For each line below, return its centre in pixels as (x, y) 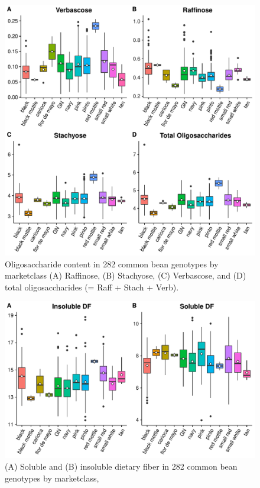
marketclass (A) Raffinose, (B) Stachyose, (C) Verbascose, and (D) (126, 275)
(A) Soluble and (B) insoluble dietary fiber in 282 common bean (121, 466)
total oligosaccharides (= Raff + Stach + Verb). (92, 287)
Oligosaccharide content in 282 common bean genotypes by (112, 264)
